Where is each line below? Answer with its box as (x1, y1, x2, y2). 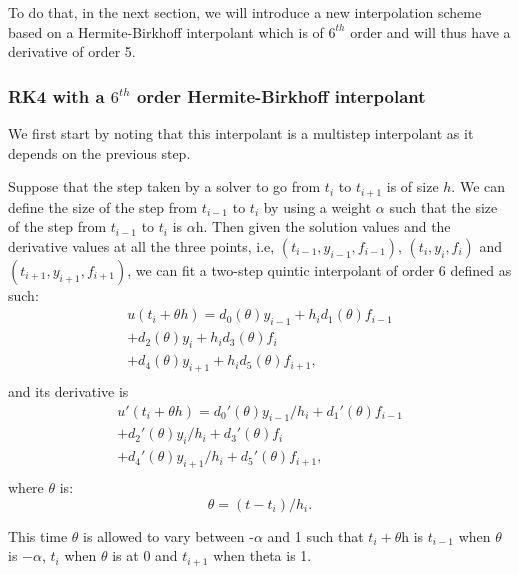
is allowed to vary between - (83, 525, 254, 546)
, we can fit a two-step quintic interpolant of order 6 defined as (127, 259, 512, 280)
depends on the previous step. (8, 142, 191, 163)
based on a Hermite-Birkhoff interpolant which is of (8, 21, 324, 42)
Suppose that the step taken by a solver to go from (8, 176, 321, 197)
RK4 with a (8, 83, 105, 108)
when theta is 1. (213, 545, 312, 566)
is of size (386, 176, 439, 197)
